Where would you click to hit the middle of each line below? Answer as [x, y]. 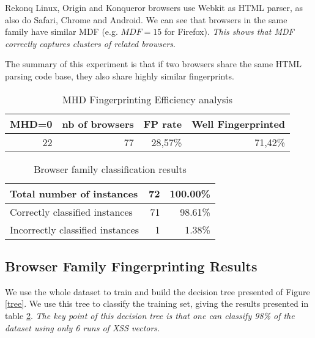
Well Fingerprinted [239, 123]
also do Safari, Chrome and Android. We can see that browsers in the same [146, 19]
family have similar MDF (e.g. [61, 31]
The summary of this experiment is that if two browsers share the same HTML [154, 64]
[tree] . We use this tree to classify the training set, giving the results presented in [157, 303]
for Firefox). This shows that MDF [229, 31]
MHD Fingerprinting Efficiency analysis [147, 99]
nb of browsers [98, 123]
